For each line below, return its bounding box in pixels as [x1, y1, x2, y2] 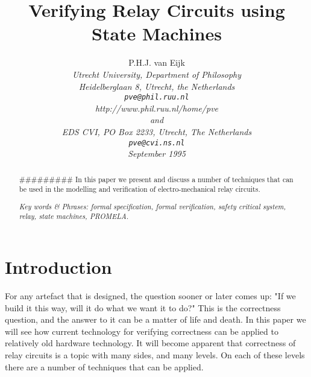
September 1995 [128, 147, 186, 160]
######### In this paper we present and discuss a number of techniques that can [19, 174, 294, 184]
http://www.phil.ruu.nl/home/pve [95, 101, 219, 114]
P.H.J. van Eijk [128, 56, 185, 69]
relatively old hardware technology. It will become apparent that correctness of [5, 337, 296, 349]
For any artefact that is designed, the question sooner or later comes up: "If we [5, 290, 296, 302]
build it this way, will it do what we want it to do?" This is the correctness [5, 301, 281, 314]
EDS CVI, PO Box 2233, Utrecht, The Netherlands [61, 125, 252, 138]
